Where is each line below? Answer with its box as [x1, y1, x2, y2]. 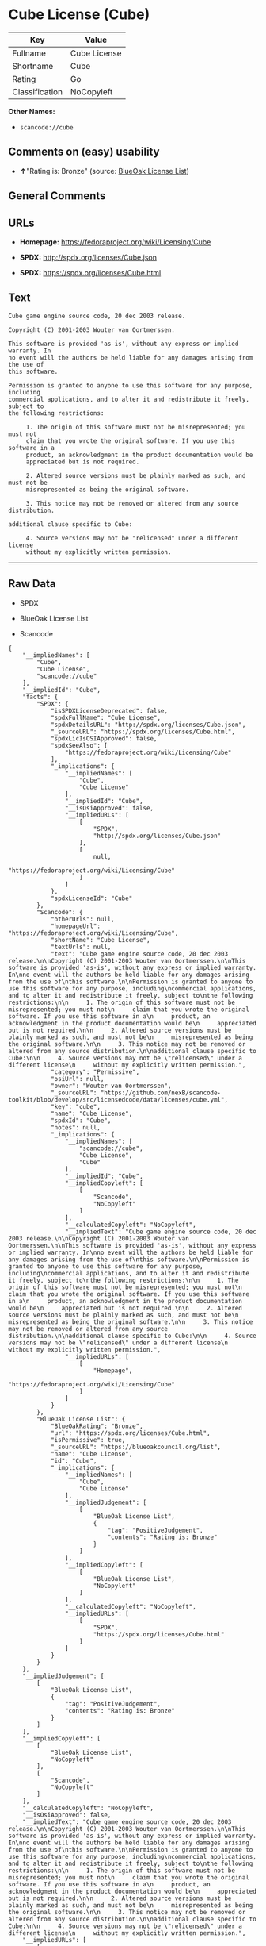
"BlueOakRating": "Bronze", [50, 1422, 144, 1430]
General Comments [8, 189, 106, 203]
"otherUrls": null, [50, 915, 115, 923]
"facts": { [22, 693, 59, 701]
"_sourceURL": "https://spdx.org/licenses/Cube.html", [50, 728, 236, 736]
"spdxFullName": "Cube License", [50, 713, 161, 721]
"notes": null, [50, 1123, 101, 1132]
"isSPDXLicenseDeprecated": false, [50, 706, 169, 715]
